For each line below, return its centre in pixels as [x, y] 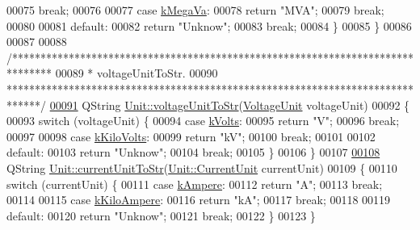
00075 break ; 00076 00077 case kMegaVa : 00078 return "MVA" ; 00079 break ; [195, 10]
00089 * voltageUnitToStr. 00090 [136, 73]
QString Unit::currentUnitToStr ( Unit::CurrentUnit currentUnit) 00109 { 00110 [202, 167]
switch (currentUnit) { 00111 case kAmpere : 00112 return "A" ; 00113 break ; [195, 184]
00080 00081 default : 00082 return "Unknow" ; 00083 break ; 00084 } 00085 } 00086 [209, 25]
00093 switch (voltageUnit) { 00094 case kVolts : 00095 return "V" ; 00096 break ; [203, 121]
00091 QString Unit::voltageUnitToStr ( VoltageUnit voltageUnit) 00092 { [230, 105]
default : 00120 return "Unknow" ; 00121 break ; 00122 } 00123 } [161, 215]
